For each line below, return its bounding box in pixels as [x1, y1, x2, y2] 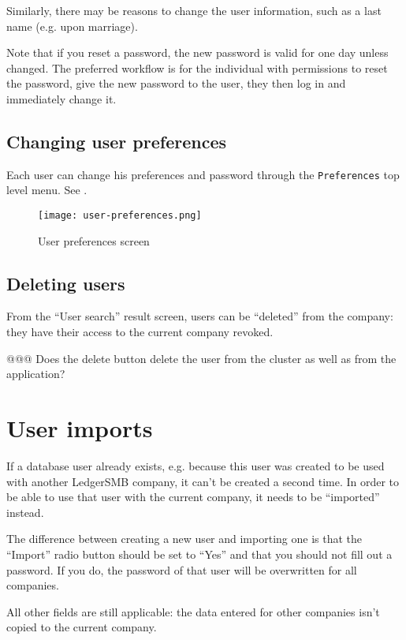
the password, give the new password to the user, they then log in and [6, 75, 346, 92]
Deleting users [6, 271, 125, 295]
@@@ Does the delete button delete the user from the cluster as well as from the [6, 350, 397, 366]
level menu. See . [6, 182, 88, 198]
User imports [6, 412, 153, 444]
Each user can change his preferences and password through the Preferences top [6, 166, 400, 182]
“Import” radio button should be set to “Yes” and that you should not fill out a [6, 545, 393, 562]
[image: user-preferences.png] [38, 210, 202, 222]
